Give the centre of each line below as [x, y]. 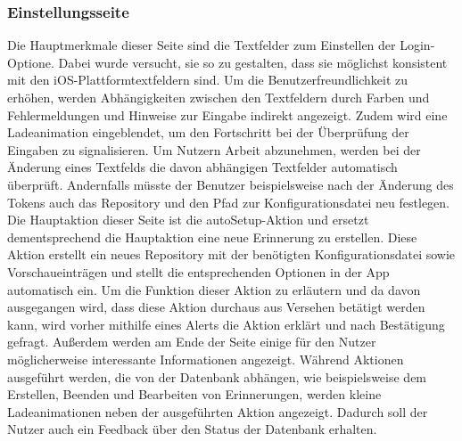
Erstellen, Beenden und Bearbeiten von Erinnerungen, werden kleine [194, 394]
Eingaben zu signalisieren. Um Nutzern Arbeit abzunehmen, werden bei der [214, 149]
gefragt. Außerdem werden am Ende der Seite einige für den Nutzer [192, 342]
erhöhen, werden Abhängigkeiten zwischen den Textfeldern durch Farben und [219, 97]
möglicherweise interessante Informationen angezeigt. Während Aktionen [206, 359]
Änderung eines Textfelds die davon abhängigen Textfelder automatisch [202, 167]
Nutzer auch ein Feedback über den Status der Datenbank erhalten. [192, 429]
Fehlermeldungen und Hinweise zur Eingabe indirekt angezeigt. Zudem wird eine [227, 114]
